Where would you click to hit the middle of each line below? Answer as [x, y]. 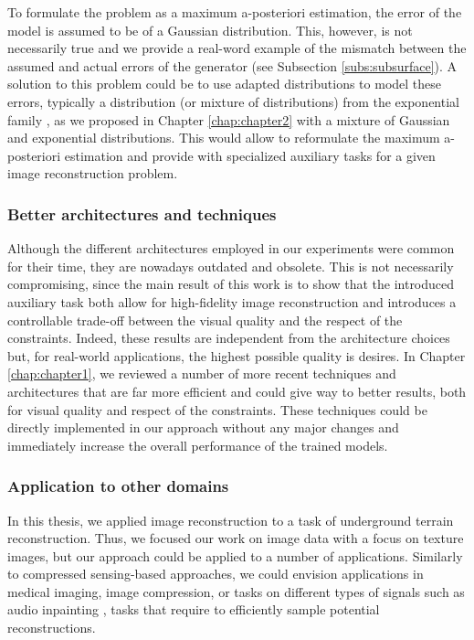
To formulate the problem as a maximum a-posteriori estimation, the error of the [235, 12]
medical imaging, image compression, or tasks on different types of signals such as [236, 591]
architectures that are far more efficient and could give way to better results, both [237, 391]
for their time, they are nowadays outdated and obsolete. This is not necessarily [231, 266]
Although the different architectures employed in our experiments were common [231, 248]
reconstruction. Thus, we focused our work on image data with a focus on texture [236, 538]
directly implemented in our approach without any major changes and [203, 427]
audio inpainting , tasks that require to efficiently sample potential [194, 609]
